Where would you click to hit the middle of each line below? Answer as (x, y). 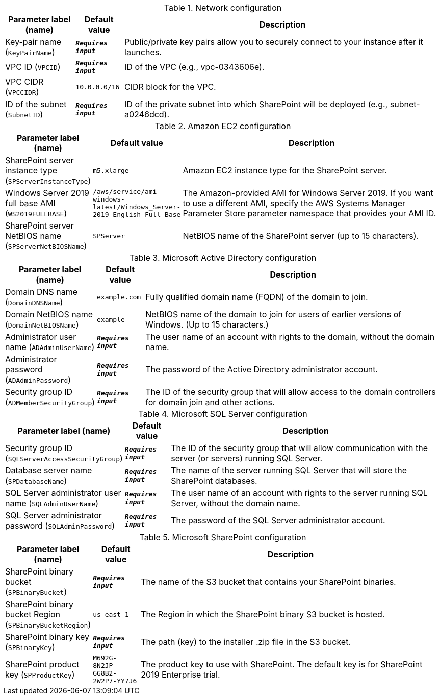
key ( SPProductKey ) (40, 675)
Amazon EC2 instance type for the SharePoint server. (285, 170)
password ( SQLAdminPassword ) (60, 526)
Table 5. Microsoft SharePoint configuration (223, 537)
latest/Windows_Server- (137, 207)
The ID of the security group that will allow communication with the (300, 448)
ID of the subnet (36, 104)
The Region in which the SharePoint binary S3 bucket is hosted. (263, 614)
